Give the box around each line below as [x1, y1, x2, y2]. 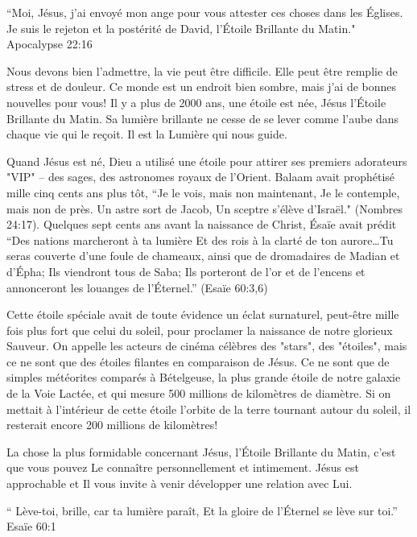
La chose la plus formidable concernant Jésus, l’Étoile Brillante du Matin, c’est [6, 443, 396, 460]
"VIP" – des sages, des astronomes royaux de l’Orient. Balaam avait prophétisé [6, 168, 395, 185]
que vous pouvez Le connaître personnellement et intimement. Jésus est [6, 459, 359, 476]
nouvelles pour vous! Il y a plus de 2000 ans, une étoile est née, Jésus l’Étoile [6, 93, 386, 110]
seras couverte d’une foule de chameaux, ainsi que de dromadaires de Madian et [6, 247, 400, 264]
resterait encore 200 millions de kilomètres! [6, 416, 218, 433]
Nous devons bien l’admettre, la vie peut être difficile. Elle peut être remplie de [6, 62, 398, 79]
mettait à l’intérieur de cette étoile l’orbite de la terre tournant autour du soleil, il [6, 400, 411, 417]
